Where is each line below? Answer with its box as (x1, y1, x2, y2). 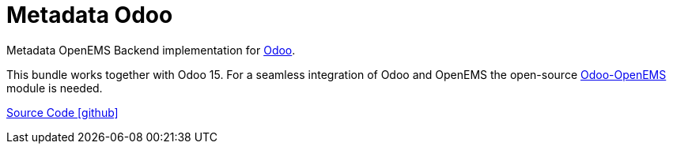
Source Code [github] (6, 105, 119, 119)
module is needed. (6, 81, 103, 95)
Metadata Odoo (6, 2, 173, 28)
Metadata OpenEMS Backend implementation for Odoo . (6, 43, 296, 57)
